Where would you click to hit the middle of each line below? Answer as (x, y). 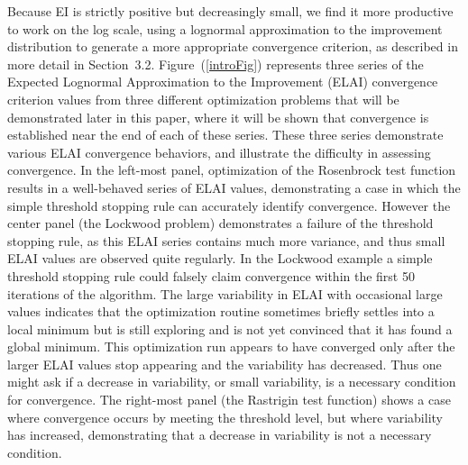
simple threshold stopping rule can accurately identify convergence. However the (229, 205)
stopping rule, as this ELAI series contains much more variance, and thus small (226, 240)
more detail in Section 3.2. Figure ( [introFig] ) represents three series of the (216, 64)
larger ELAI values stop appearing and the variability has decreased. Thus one (225, 364)
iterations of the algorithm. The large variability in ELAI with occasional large (225, 293)
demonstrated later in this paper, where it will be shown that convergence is (218, 117)
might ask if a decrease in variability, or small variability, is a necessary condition (232, 382)
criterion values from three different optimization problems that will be (203, 99)
